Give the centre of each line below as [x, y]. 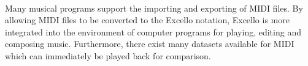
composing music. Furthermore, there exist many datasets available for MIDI [150, 44]
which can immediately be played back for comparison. [108, 55]
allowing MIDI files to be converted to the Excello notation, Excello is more [147, 20]
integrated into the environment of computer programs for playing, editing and [153, 31]
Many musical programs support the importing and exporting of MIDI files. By [154, 8]
